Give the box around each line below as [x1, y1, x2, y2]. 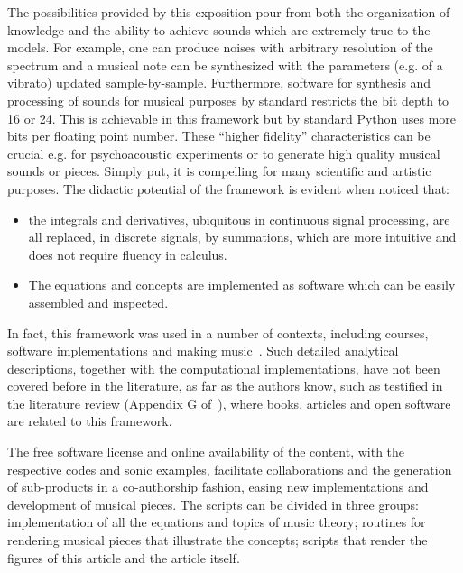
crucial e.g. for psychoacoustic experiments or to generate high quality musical [7, 143, 440, 162]
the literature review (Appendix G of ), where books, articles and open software [7, 393, 451, 412]
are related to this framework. [7, 411, 172, 430]
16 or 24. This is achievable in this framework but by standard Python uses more [7, 108, 457, 127]
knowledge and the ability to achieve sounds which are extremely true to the [7, 20, 431, 39]
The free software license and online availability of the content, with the [7, 442, 405, 461]
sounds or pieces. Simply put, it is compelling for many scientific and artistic [7, 162, 431, 180]
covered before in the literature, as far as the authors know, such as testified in [7, 376, 443, 395]
